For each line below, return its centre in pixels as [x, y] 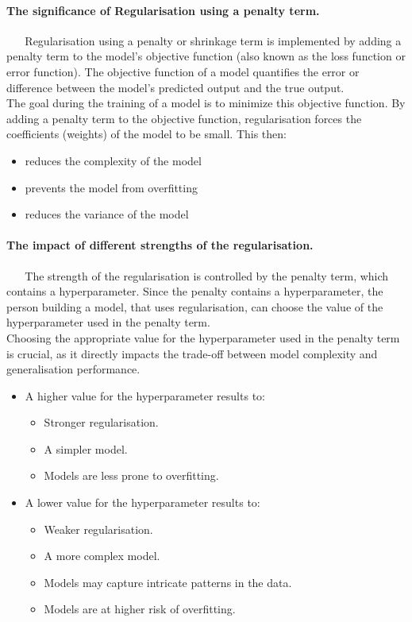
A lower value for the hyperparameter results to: [142, 502]
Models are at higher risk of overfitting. [140, 609]
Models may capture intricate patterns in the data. [168, 582]
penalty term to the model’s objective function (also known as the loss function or [206, 56]
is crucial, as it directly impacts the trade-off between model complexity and [192, 353]
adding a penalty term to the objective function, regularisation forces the [184, 118]
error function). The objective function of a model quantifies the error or [183, 71]
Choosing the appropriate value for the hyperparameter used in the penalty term [203, 337]
